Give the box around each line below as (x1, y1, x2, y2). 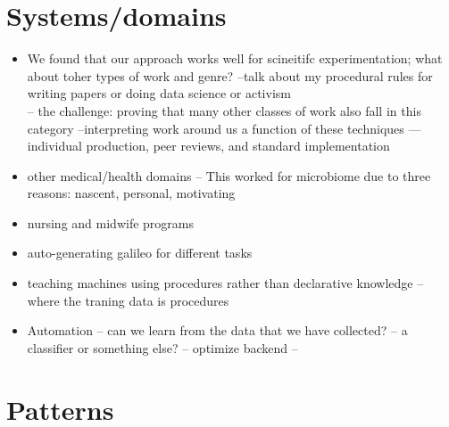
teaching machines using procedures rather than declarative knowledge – (27, 274, 424, 292)
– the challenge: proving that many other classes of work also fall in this (27, 101, 421, 119)
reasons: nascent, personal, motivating (27, 184, 236, 202)
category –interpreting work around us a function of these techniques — (27, 119, 421, 137)
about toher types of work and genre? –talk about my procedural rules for (27, 66, 433, 85)
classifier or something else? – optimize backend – (27, 338, 298, 357)
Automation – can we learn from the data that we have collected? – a (27, 321, 408, 340)
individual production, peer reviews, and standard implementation (27, 136, 390, 155)
